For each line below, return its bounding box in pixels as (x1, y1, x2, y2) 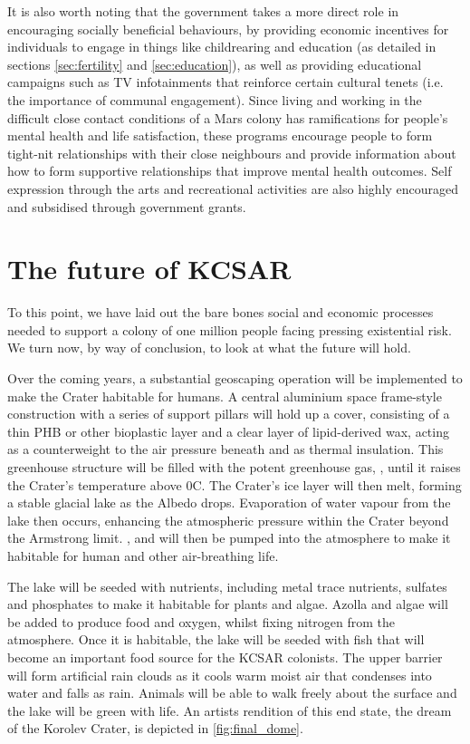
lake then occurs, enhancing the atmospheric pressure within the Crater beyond (7, 510, 449, 529)
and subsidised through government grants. (7, 197, 246, 216)
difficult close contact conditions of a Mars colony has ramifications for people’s (7, 108, 448, 127)
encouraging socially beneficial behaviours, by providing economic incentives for (7, 19, 449, 38)
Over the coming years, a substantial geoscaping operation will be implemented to (7, 369, 463, 388)
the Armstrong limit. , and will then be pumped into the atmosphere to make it (7, 528, 451, 547)
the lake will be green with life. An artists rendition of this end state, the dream (7, 701, 452, 720)
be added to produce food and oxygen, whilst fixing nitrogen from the (7, 612, 396, 631)
